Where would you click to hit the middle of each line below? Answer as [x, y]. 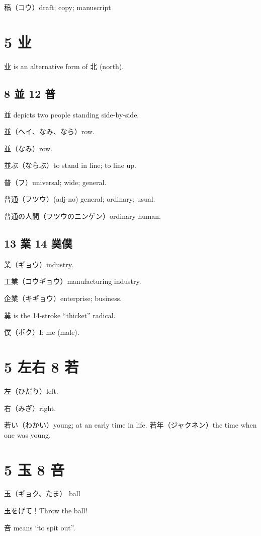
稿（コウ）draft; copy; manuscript [58, 7]
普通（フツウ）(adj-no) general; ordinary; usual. [80, 199]
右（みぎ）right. [30, 408]
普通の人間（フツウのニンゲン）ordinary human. [83, 216]
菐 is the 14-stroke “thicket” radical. [60, 315]
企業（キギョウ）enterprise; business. [63, 298]
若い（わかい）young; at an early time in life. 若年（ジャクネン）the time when [130, 425]
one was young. [28, 434]
